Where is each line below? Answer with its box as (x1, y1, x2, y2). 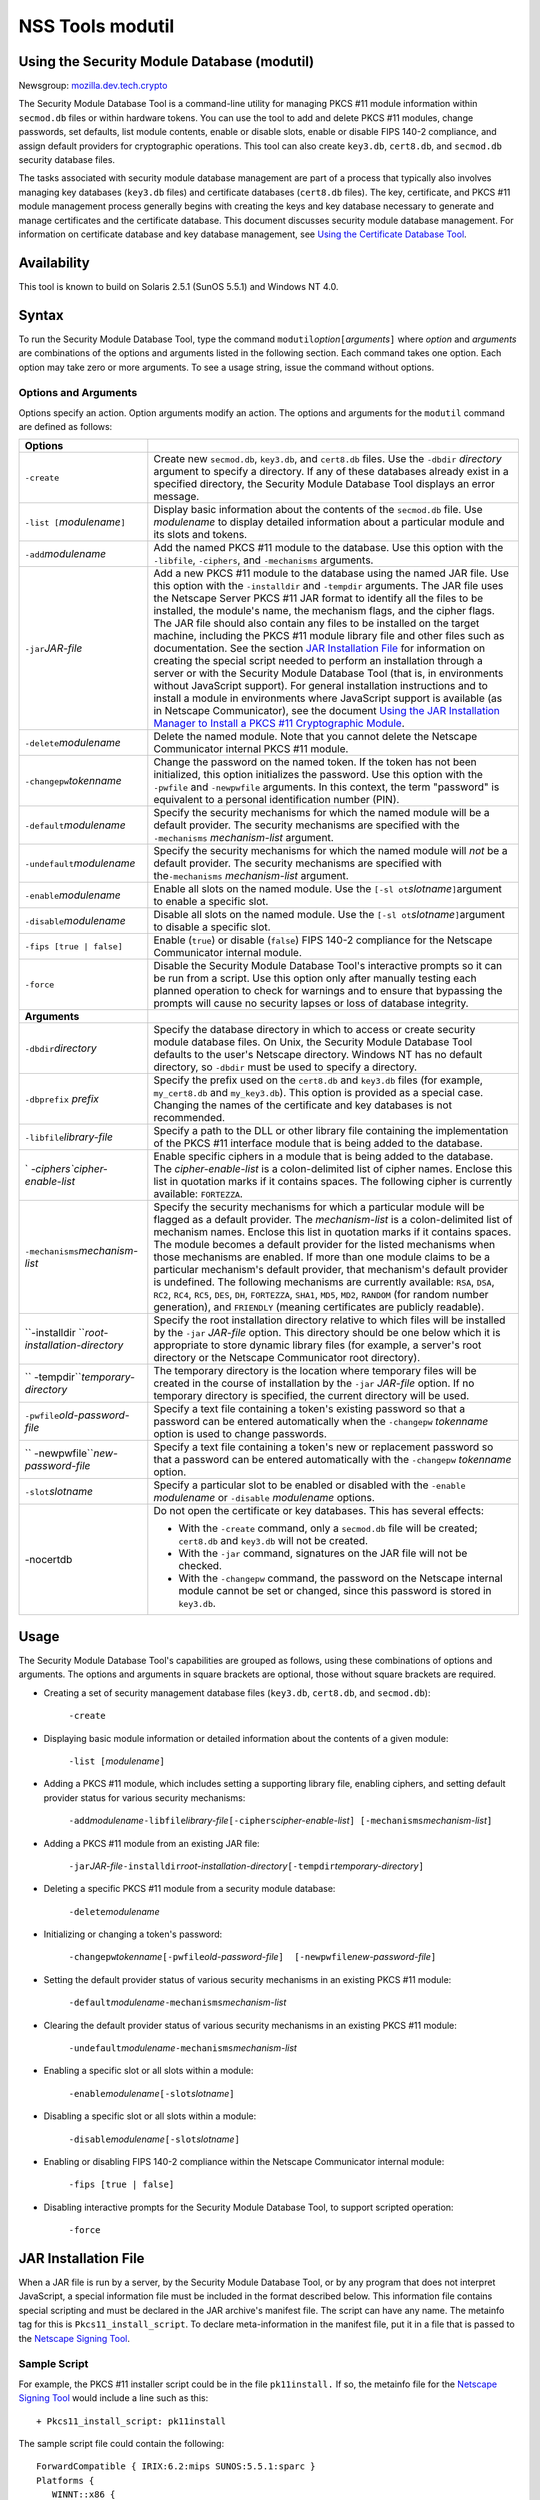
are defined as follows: (18, 421, 113, 433)
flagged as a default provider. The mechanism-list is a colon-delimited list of (153, 1213, 513, 1227)
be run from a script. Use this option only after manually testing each (153, 971, 477, 985)
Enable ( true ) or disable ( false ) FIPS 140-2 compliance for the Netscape (153, 933, 493, 947)
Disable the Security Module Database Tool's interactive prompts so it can (153, 959, 503, 973)
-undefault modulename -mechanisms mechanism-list (68, 2042, 297, 2054)
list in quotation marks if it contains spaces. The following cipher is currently (153, 1175, 513, 1189)
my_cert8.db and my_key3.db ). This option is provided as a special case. (153, 1086, 484, 1100)
